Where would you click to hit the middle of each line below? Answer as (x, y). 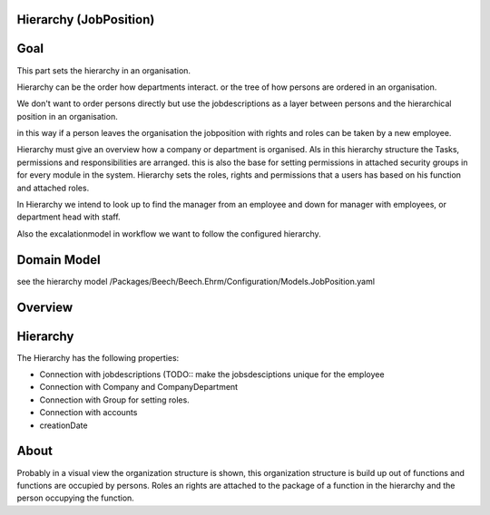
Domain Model (59, 260)
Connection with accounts (88, 413)
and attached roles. (53, 188)
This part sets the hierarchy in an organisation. (103, 70)
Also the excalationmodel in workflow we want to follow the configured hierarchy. (169, 233)
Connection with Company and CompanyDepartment (139, 387)
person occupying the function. (76, 498)
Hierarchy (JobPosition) (86, 19)
